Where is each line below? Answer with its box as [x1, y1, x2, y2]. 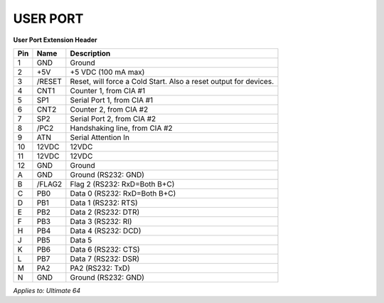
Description [70, 48, 111, 58]
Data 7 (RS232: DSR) [70, 253, 140, 263]
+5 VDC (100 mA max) [70, 67, 145, 77]
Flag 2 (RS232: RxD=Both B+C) [70, 179, 175, 188]
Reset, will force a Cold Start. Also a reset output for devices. [70, 76, 274, 86]
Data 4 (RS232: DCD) [70, 225, 142, 235]
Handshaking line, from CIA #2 [70, 123, 174, 133]
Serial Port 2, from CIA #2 [70, 114, 156, 124]
